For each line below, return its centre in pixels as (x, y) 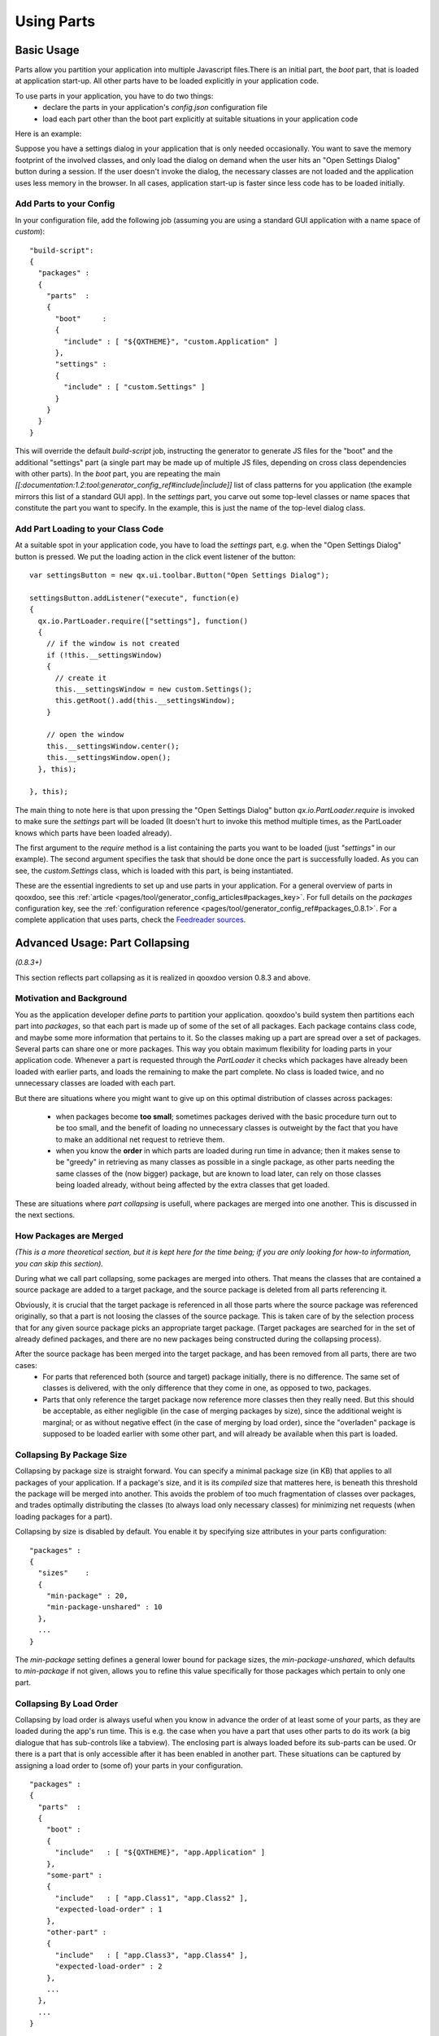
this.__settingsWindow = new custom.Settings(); (154, 689)
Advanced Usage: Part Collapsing (102, 943)
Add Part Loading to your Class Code (89, 529)
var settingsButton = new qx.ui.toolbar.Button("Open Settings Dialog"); (180, 575)
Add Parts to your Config (65, 204)
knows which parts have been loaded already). (93, 833)
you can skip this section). (59, 1263)
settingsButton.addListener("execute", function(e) (135, 598)
